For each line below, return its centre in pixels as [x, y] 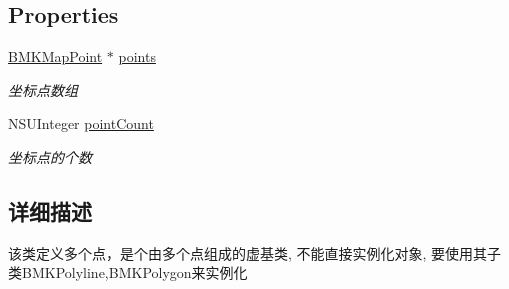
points [137, 56]
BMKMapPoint [55, 56]
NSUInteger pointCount [81, 123]
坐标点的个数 [50, 156]
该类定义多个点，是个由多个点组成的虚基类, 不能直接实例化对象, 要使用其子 [255, 252]
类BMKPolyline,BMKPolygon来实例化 [128, 272]
